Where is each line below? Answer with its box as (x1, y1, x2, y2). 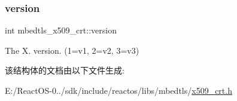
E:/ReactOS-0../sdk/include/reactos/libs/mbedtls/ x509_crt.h (5, 84, 232, 96)
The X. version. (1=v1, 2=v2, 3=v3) (5, 44, 139, 56)
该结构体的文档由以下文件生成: (5, 64, 124, 76)
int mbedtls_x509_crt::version (5, 24, 117, 36)
